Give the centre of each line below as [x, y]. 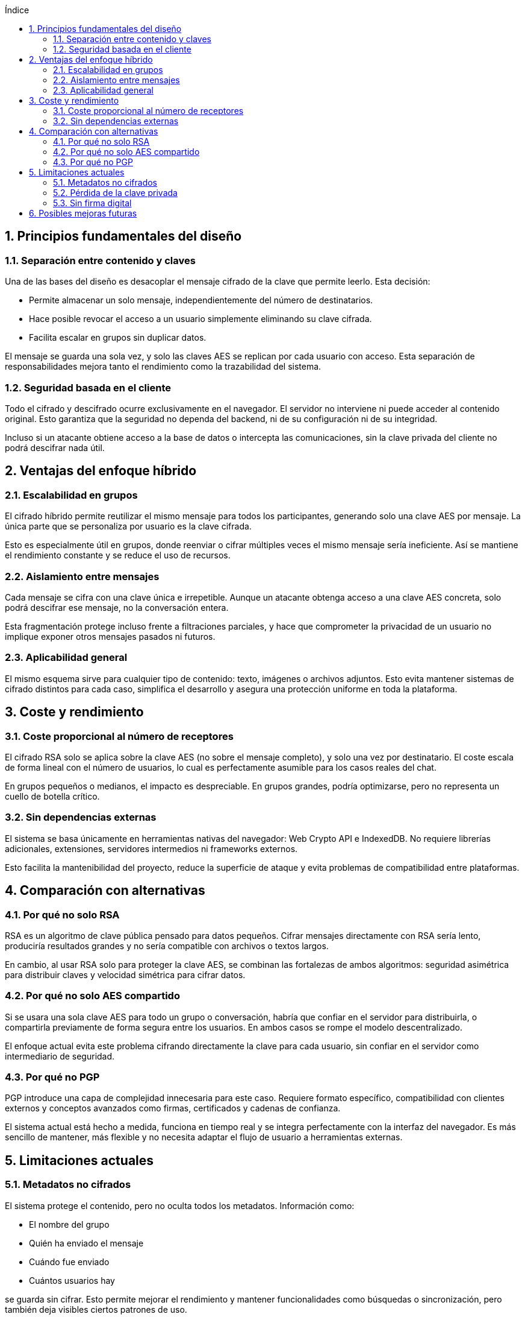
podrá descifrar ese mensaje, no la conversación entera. [117, 607]
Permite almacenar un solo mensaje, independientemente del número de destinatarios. [201, 300]
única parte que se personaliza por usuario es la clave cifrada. [128, 526]
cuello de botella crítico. [52, 796]
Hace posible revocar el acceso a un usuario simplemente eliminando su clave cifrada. [200, 319]
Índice [17, 10]
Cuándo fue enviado [69, 1262]
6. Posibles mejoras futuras [83, 213]
